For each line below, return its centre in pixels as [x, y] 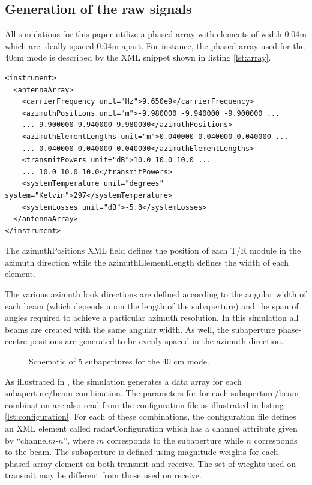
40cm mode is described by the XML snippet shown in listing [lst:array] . [138, 57]
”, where [79, 440]
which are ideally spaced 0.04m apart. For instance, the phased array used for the [155, 45]
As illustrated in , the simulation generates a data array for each [123, 381]
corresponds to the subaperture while [175, 440]
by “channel [27, 440]
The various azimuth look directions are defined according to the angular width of [156, 294]
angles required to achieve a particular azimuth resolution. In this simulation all [152, 317]
